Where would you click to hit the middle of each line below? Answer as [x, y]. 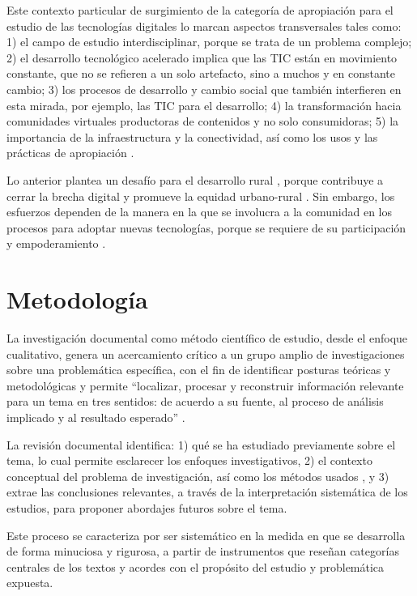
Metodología [77, 299]
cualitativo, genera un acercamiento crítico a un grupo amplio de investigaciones [206, 353]
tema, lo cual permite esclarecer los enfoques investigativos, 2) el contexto [189, 460]
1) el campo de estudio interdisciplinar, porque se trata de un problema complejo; [209, 42]
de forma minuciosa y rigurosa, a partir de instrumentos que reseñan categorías [203, 551]
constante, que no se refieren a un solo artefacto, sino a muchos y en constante [201, 73]
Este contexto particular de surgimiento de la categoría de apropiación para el [200, 10]
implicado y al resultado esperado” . [96, 417]
